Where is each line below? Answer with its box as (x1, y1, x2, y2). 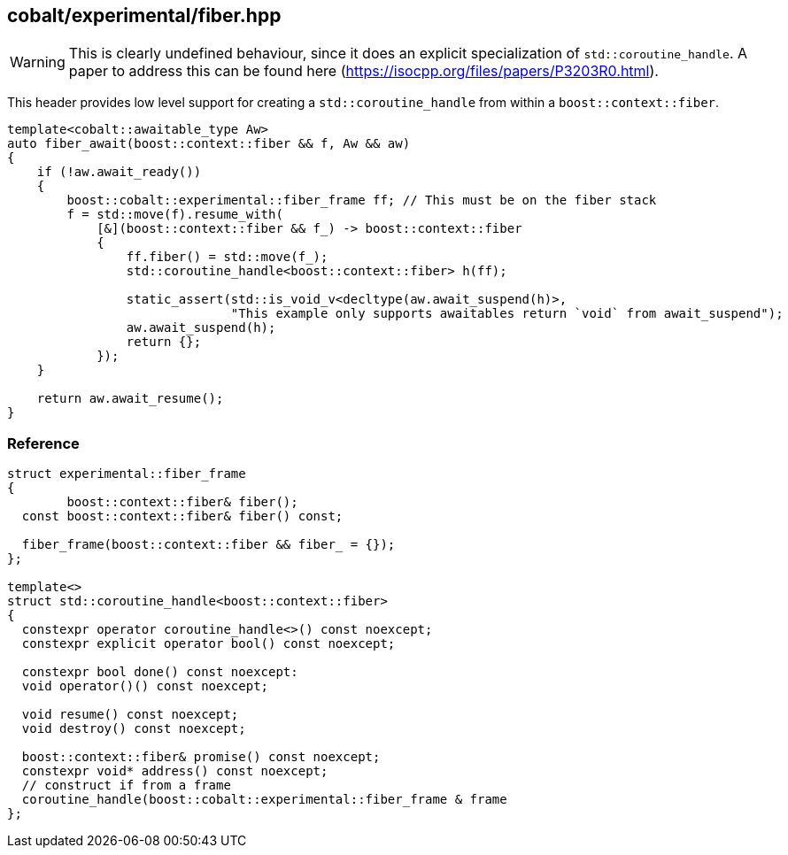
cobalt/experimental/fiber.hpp (7, 4, 282, 27)
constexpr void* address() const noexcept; (21, 764, 328, 779)
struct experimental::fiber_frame (7, 466, 246, 481)
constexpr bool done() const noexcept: (21, 665, 298, 680)
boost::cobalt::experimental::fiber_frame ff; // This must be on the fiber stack (66, 193, 657, 208)
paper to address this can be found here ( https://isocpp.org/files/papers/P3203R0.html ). (68, 62, 659, 81)
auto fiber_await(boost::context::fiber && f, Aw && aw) (7, 136, 411, 151)
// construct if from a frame (21, 778, 231, 793)
